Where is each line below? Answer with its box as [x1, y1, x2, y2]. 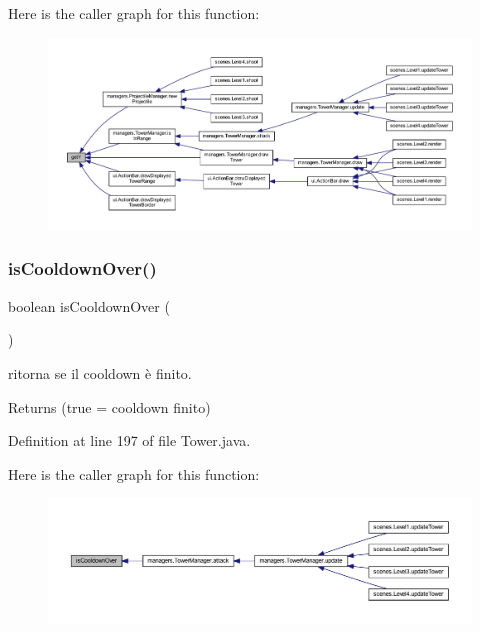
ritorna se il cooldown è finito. [8, 362, 192, 383]
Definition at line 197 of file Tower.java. [8, 430, 251, 451]
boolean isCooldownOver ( [8, 295, 170, 316]
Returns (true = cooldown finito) [8, 396, 211, 417]
